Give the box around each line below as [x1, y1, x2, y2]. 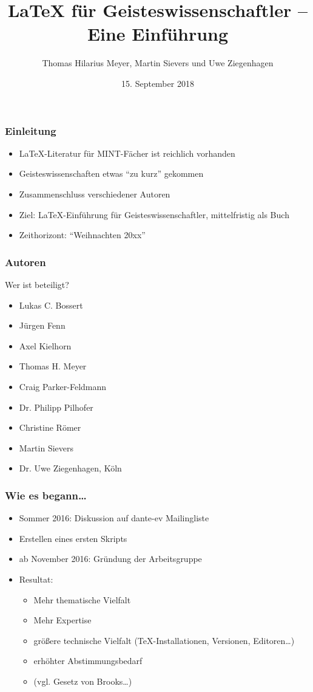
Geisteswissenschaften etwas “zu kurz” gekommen [19, 167, 204, 180]
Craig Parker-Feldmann [19, 380, 107, 392]
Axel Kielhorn [19, 339, 72, 352]
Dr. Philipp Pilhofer [19, 400, 93, 413]
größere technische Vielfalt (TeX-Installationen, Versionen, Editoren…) [33, 634, 295, 646]
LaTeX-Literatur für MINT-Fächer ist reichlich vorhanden [19, 146, 235, 159]
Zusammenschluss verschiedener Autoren [19, 187, 170, 200]
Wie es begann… [5, 487, 87, 502]
